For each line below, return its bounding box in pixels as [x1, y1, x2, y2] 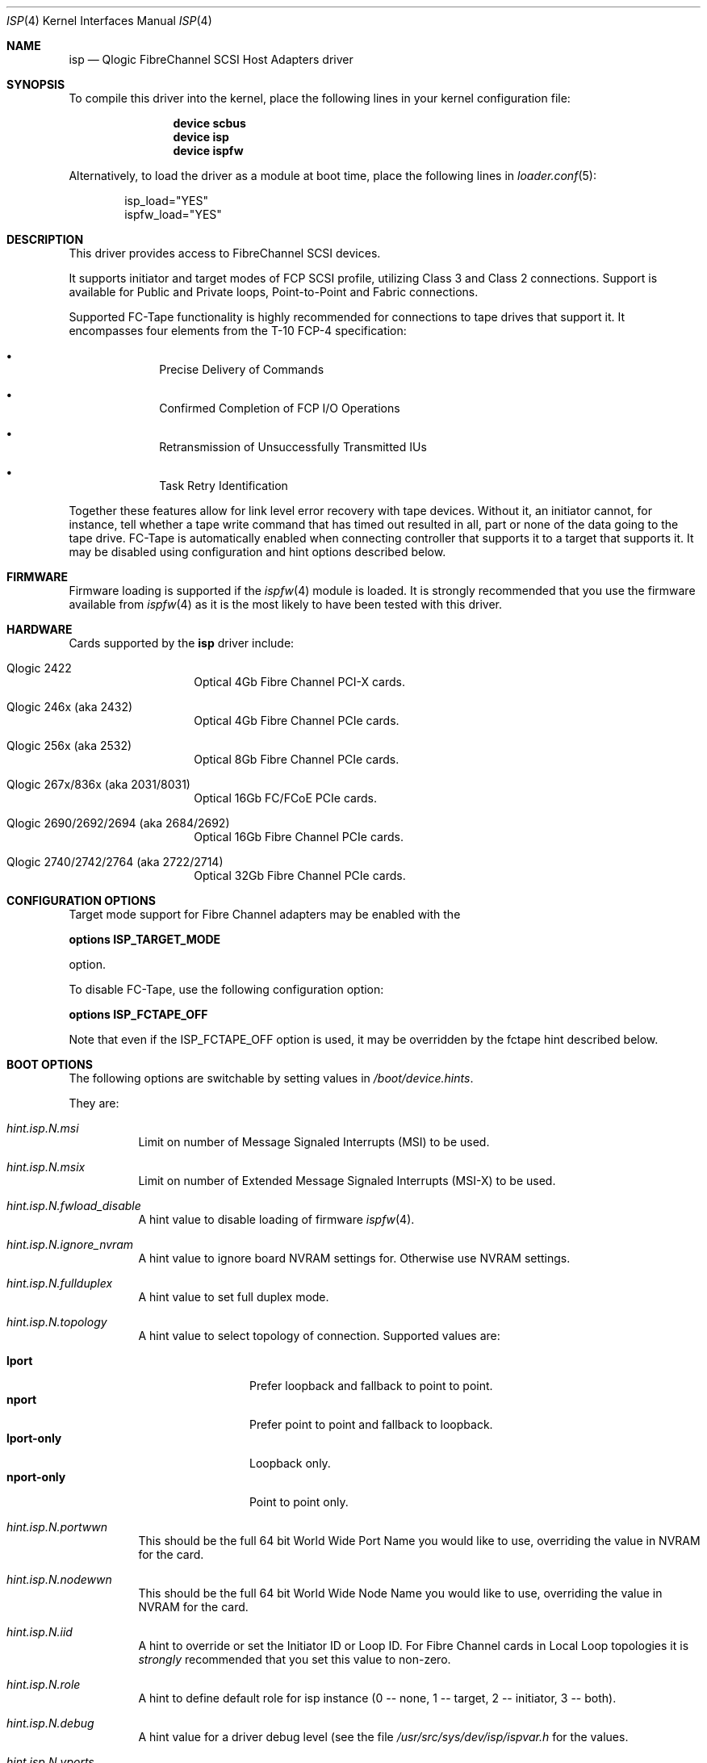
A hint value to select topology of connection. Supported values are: [138, 1329, 500, 1342]
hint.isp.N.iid [6, 1625, 73, 1639]
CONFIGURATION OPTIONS [6, 894, 156, 907]
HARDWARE [6, 622, 73, 636]
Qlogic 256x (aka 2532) [6, 739, 132, 752]
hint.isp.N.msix [6, 1160, 86, 1174]
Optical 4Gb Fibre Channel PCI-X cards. [194, 675, 405, 689]
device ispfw [173, 144, 244, 157]
